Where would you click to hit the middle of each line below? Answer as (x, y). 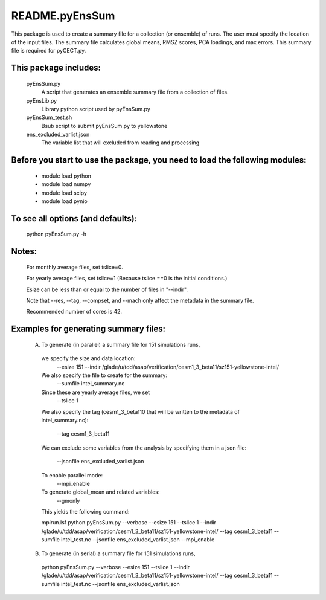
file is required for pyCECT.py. (49, 51)
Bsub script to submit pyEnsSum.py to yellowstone (104, 126)
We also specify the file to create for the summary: (104, 375)
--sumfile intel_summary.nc (91, 384)
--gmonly (68, 500)
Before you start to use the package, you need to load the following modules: (159, 160)
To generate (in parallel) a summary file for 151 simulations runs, (121, 344)
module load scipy (64, 193)
